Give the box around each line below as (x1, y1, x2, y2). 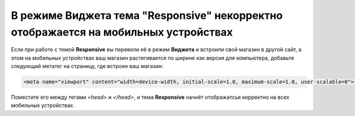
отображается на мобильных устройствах (11, 25, 233, 38)
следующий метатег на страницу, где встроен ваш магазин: (11, 63, 164, 70)
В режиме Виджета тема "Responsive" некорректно (11, 9, 283, 22)
